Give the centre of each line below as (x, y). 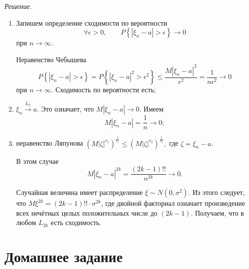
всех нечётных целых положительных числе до (87, 212)
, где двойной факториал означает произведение (173, 203)
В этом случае (37, 161)
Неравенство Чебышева (51, 59)
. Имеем (151, 109)
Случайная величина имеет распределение (80, 192)
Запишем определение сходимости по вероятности (92, 22)
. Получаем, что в (217, 212)
